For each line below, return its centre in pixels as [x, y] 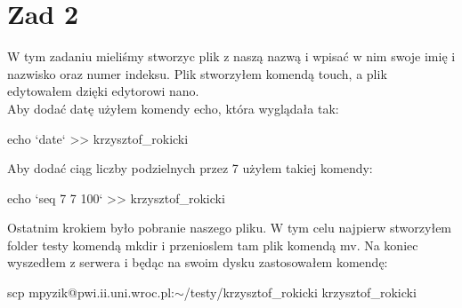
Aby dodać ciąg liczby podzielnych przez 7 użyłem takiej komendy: [190, 168]
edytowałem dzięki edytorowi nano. [103, 91]
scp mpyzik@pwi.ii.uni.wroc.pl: [91, 292]
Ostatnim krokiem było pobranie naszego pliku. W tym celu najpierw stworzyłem [230, 228]
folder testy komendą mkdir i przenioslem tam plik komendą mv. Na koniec [213, 245]
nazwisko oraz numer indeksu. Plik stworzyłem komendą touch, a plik [197, 73]
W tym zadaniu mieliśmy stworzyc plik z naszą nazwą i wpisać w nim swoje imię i [231, 56]
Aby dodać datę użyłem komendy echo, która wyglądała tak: [173, 108]
